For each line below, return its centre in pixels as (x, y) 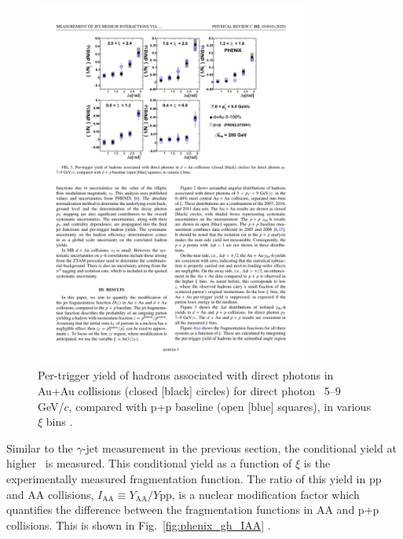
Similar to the (40, 447)
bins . (59, 422)
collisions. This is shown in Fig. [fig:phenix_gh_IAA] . (139, 524)
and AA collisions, (50, 494)
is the (317, 463)
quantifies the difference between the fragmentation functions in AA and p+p (193, 510)
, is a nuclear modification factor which (266, 494)
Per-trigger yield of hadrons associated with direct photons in (186, 375)
